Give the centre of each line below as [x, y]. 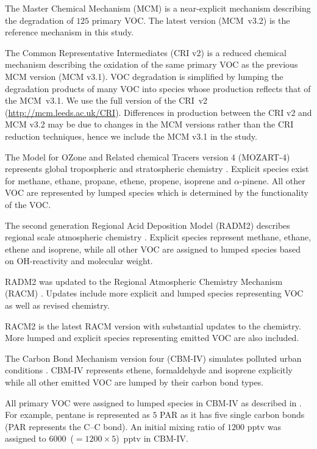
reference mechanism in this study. [69, 32]
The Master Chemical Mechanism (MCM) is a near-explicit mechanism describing [158, 8]
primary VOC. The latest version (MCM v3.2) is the [191, 20]
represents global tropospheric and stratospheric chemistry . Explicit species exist [157, 169]
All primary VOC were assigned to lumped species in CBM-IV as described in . [153, 402]
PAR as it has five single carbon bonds [232, 415]
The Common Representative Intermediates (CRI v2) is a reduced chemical [146, 52]
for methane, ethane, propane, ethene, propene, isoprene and [118, 180]
